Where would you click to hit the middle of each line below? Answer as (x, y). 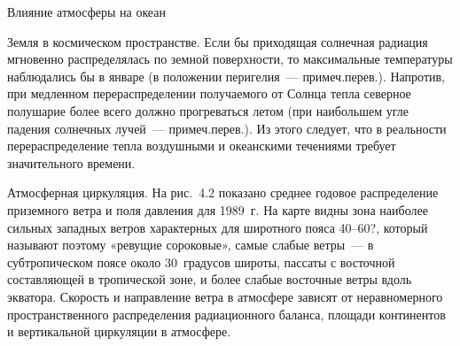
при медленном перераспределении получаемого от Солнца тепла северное (209, 93)
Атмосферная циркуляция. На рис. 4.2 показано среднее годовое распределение (223, 192)
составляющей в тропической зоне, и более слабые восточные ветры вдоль (210, 279)
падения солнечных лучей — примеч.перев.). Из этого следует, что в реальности (227, 128)
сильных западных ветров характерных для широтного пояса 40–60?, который (218, 227)
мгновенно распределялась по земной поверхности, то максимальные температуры (230, 59)
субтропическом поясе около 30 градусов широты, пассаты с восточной (201, 261)
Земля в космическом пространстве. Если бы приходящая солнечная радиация (218, 41)
